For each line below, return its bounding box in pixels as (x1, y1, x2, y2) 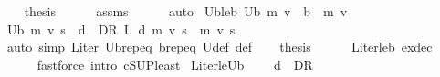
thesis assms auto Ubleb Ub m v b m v (24, 2, 348, 20)
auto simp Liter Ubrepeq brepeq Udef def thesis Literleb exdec (6, 37, 433, 56)
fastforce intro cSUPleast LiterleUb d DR (37, 54, 313, 73)
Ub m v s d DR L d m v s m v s (6, 19, 236, 38)
